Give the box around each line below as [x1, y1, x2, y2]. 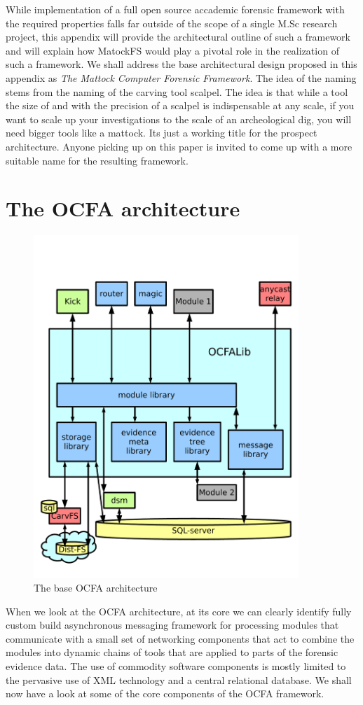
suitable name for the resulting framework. [6, 153, 189, 167]
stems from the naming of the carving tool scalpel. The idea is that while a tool [6, 84, 348, 99]
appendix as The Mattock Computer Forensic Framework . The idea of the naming [6, 70, 357, 85]
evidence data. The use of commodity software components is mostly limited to [6, 659, 346, 673]
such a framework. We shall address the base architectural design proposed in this [6, 57, 357, 71]
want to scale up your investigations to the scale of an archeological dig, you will [6, 111, 352, 126]
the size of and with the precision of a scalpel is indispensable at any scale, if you [6, 98, 355, 113]
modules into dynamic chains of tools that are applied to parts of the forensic [6, 645, 338, 659]
